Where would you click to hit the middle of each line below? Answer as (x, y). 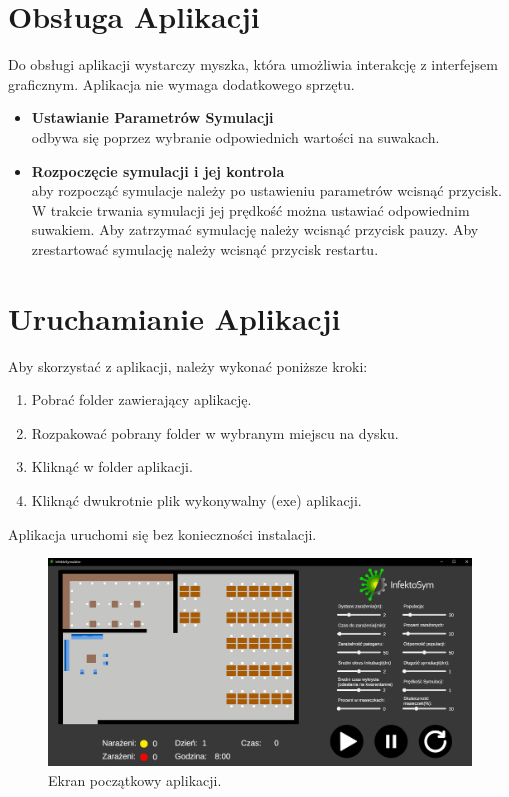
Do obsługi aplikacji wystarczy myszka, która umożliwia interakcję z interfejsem (253, 64)
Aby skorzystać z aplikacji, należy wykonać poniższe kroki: (188, 365)
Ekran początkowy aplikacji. (135, 780)
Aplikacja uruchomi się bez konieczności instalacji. (162, 533)
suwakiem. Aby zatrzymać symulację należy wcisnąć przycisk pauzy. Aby (255, 229)
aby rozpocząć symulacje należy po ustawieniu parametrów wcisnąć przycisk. (266, 190)
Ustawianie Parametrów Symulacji (152, 117)
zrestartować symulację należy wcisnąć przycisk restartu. (205, 248)
